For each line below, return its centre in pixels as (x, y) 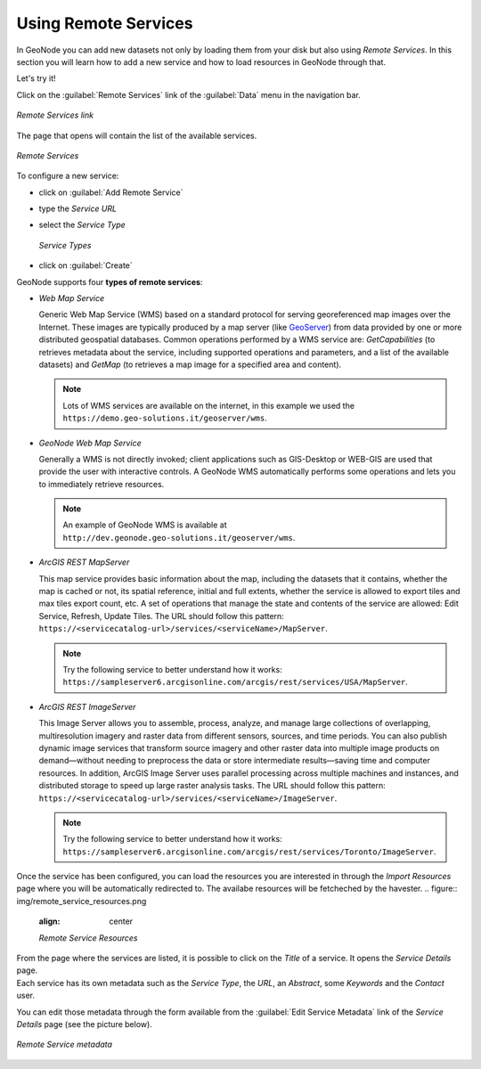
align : (49, 921)
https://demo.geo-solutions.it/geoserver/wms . (165, 418)
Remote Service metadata (65, 1045)
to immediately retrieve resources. (102, 484)
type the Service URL (78, 208)
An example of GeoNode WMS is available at (145, 525)
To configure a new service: (68, 176)
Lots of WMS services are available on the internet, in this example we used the (209, 405)
